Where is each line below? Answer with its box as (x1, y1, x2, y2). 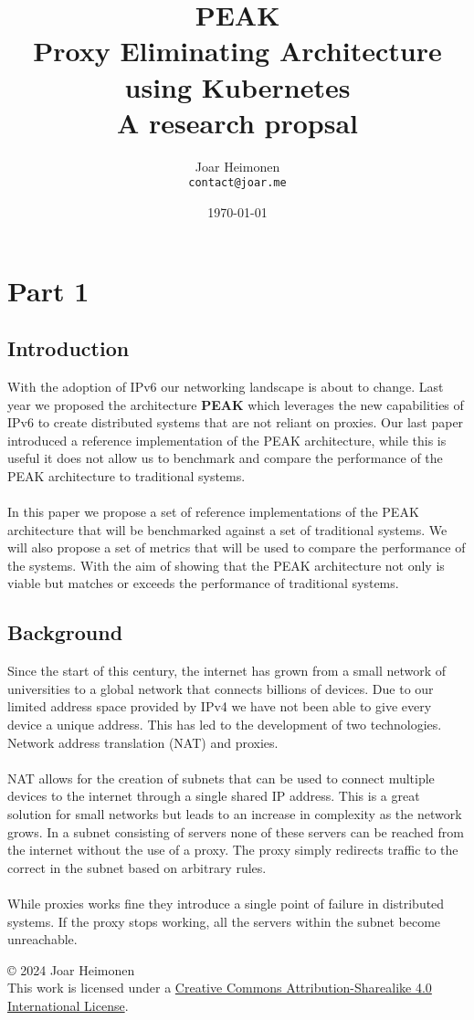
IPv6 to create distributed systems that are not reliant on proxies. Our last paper (7, 413, 464, 432)
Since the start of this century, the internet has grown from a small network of (7, 661, 447, 680)
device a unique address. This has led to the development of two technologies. (7, 715, 442, 734)
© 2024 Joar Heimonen (7, 960, 135, 979)
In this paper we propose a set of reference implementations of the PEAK (7, 502, 419, 521)
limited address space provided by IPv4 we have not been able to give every (7, 697, 432, 716)
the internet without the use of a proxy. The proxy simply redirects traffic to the (7, 840, 458, 859)
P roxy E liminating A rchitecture (33, 32, 442, 69)
